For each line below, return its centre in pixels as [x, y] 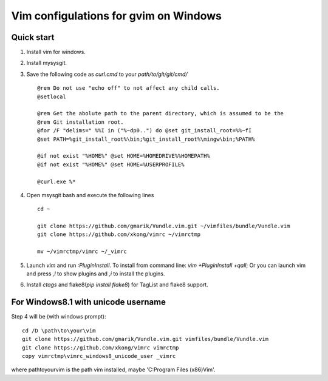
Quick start [33, 37]
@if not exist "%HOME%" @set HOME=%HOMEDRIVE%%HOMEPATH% [124, 156]
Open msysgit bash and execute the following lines [90, 195]
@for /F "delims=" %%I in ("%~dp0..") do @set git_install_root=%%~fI [145, 131]
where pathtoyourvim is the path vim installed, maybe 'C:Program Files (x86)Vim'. [113, 369]
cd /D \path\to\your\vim [59, 330]
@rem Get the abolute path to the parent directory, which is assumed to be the [161, 113]
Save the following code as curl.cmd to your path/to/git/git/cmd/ [107, 74]
